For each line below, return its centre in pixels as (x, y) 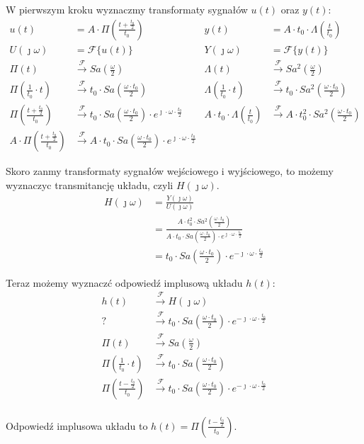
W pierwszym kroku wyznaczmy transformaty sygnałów (127, 9)
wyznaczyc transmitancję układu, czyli (90, 184)
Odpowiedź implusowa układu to (77, 425)
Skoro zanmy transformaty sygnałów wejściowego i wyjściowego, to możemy (170, 171)
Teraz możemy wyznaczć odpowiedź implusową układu (124, 282)
